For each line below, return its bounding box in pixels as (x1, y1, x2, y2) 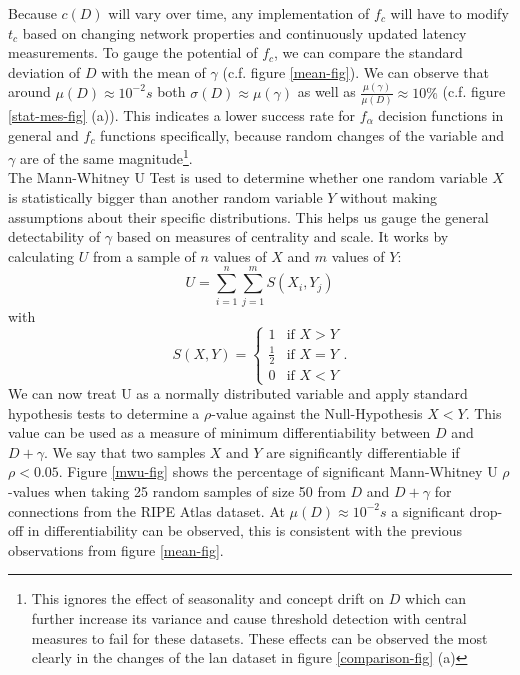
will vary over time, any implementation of (108, 3, 370, 23)
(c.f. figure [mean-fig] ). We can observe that (222, 61, 490, 82)
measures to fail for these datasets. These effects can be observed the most (31, 627, 488, 648)
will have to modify (390, 3, 509, 23)
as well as (297, 81, 356, 102)
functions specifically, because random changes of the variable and (100, 124, 505, 145)
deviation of (8, 61, 81, 82)
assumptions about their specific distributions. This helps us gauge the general (8, 206, 489, 227)
